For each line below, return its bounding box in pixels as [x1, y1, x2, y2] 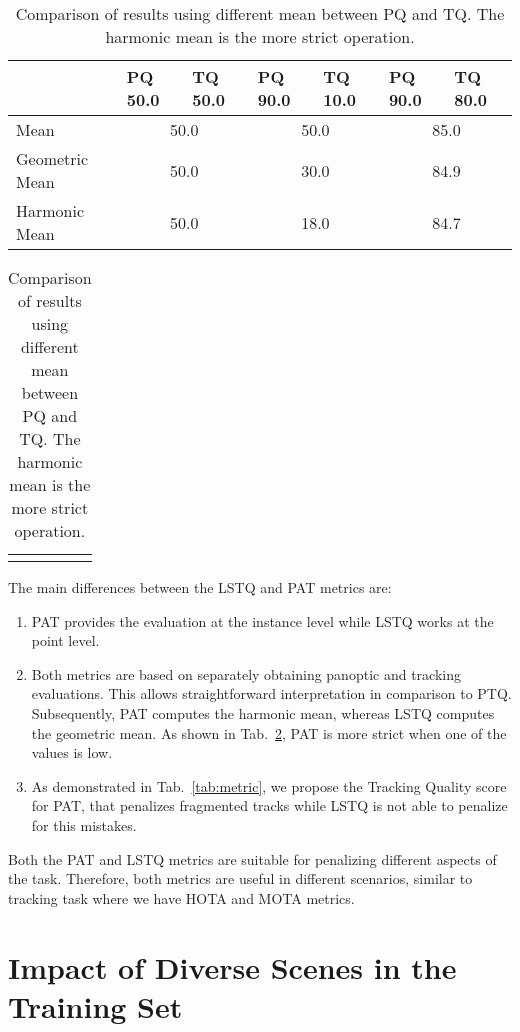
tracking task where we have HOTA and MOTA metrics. [8, 887, 355, 908]
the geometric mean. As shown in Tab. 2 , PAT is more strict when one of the [31, 722, 507, 743]
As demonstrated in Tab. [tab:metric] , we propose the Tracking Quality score [31, 775, 507, 796]
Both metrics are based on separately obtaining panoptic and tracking [31, 663, 461, 684]
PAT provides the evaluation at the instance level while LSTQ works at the [31, 610, 494, 631]
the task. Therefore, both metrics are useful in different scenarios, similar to [8, 868, 473, 889]
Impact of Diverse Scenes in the [8, 946, 457, 987]
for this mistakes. [31, 814, 137, 835]
